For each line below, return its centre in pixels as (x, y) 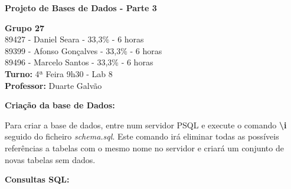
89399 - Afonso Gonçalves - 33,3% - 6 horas (84, 50)
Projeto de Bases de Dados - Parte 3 (81, 8)
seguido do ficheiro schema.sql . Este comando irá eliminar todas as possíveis (142, 136)
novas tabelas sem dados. (50, 159)
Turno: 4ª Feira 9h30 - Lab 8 (59, 73)
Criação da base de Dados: (60, 105)
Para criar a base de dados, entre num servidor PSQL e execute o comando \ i (146, 125)
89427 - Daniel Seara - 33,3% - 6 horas (74, 39)
